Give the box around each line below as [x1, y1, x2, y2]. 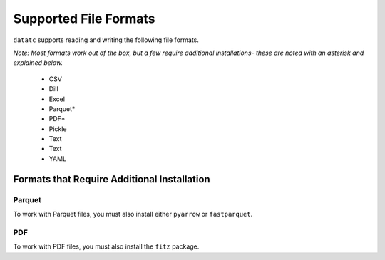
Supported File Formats [13, 11, 155, 26]
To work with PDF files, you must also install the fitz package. [13, 242, 200, 251]
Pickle [48, 125, 67, 133]
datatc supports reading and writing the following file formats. [13, 36, 199, 44]
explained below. [13, 58, 63, 67]
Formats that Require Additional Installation [13, 173, 210, 185]
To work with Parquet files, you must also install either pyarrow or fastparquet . [13, 210, 253, 218]
